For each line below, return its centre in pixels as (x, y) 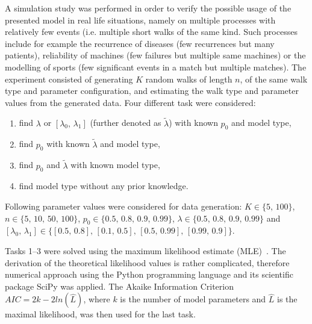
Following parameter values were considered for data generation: (123, 206)
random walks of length (189, 79)
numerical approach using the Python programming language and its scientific (149, 274)
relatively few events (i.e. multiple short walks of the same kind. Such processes (151, 32)
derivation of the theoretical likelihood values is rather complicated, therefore (147, 262)
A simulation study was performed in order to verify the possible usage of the (148, 8)
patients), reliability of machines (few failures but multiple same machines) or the (155, 55)
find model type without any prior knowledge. (104, 186)
